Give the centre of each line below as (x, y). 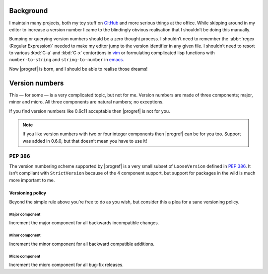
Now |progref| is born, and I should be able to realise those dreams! (78, 69)
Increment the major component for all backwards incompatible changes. (84, 223)
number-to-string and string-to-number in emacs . (67, 60)
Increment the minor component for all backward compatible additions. (82, 244)
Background (29, 11)
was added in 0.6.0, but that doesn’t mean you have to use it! (85, 141)
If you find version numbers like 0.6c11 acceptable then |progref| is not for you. (90, 111)
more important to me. (32, 180)
